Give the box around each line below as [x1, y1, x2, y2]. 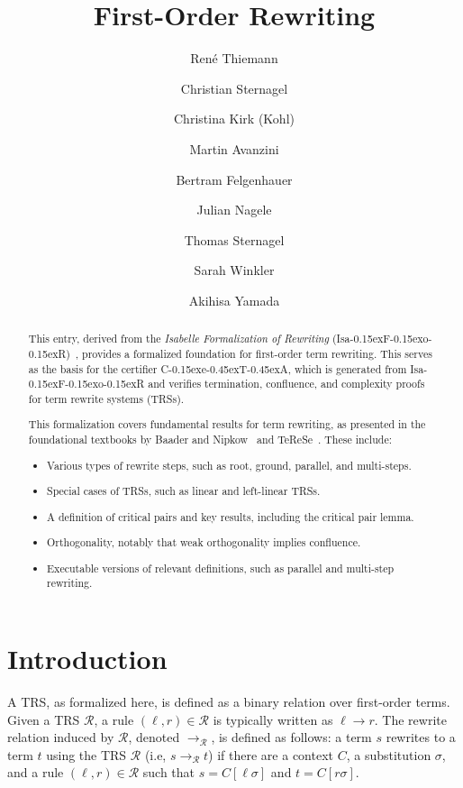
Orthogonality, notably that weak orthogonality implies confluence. [47, 535, 361, 550]
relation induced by [7, 728, 114, 747]
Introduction [7, 640, 168, 677]
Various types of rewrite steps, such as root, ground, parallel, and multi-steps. [47, 457, 412, 472]
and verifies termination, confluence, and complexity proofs [148, 376, 425, 391]
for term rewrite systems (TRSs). [28, 390, 185, 406]
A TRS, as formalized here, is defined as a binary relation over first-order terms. [7, 692, 450, 711]
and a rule [7, 763, 64, 782]
